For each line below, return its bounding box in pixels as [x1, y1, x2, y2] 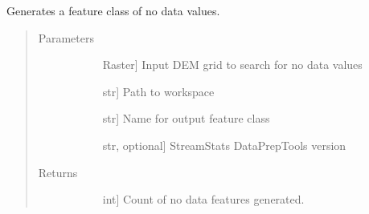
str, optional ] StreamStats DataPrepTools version [102, 136, 346, 153]
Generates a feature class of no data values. [6, 2, 220, 18]
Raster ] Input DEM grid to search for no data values [102, 56, 363, 73]
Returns [38, 164, 78, 180]
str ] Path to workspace [102, 83, 215, 99]
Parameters [38, 29, 94, 46]
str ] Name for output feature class [102, 110, 270, 127]
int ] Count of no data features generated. [102, 191, 305, 208]
